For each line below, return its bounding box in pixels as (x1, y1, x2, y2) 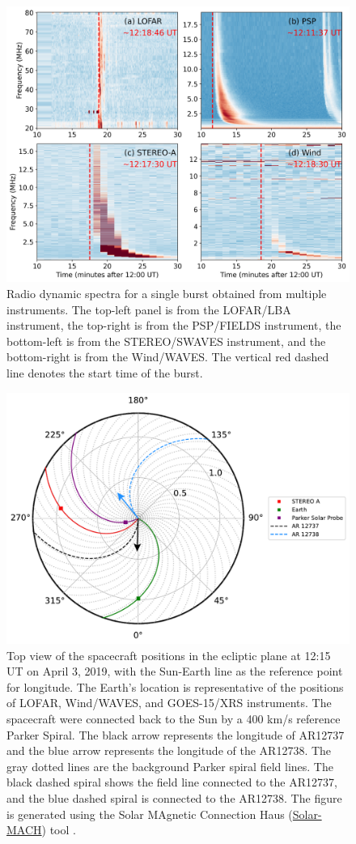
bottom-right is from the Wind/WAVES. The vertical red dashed (6, 348, 329, 365)
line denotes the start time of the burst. (6, 364, 203, 381)
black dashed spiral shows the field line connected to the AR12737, (6, 774, 337, 791)
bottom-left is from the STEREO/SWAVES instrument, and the (6, 332, 326, 349)
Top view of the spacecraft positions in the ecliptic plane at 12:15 (6, 646, 331, 663)
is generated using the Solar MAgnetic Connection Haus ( (6, 805, 293, 822)
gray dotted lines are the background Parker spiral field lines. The (6, 757, 333, 774)
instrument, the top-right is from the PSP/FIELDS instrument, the (6, 317, 341, 334)
